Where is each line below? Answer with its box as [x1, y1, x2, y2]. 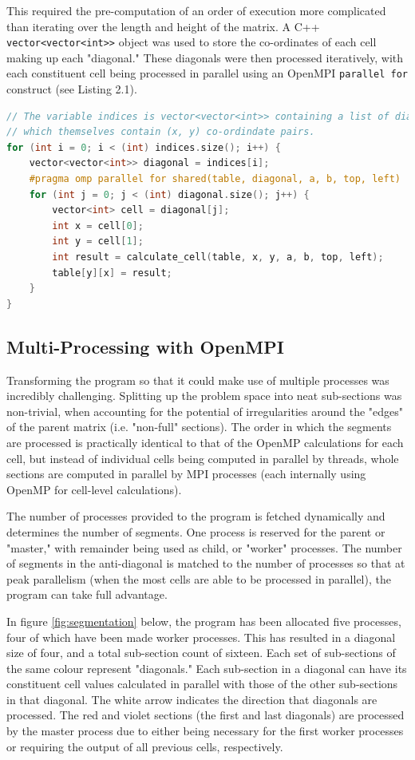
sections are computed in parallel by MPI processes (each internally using [6, 465, 366, 482]
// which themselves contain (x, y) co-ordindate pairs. [6, 126, 315, 138]
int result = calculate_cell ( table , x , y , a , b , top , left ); [52, 251, 384, 263]
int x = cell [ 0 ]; [52, 220, 144, 232]
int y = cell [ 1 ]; [52, 236, 144, 247]
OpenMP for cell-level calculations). [6, 481, 182, 497]
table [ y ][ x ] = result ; [52, 267, 172, 279]
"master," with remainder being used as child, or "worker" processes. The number [6, 539, 402, 556]
